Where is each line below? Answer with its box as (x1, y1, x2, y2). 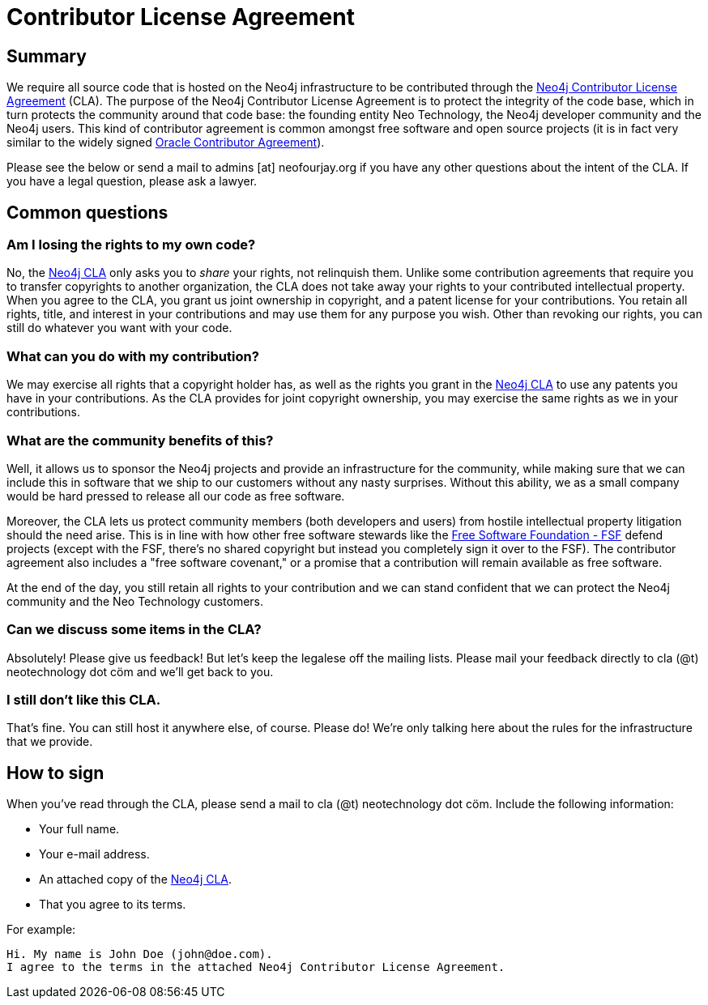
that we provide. (6, 735, 93, 749)
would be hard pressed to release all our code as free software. (6, 488, 345, 503)
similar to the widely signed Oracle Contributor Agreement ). (6, 135, 325, 150)
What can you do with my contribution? (6, 347, 259, 364)
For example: (6, 922, 76, 937)
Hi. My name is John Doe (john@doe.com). (6, 948, 273, 961)
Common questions (6, 202, 168, 223)
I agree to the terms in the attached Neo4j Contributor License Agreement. (6, 960, 505, 974)
